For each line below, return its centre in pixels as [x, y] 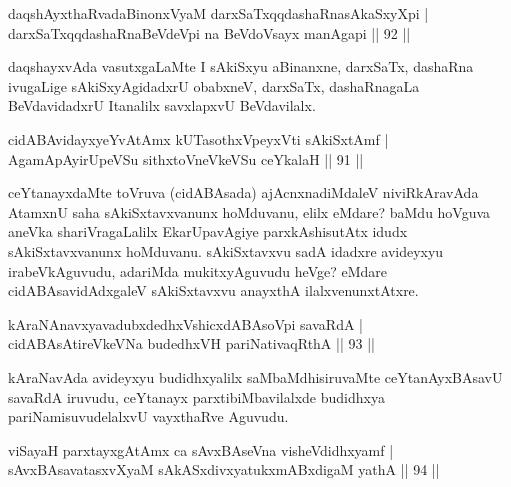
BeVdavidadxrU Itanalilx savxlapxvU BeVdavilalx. [162, 105]
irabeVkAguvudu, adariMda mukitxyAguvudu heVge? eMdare [197, 270]
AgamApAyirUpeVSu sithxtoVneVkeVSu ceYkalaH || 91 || [186, 158]
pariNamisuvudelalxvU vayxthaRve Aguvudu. [148, 416]
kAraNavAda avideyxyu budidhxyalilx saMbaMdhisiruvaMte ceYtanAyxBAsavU [255, 376]
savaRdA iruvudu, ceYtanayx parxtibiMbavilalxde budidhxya [196, 396]
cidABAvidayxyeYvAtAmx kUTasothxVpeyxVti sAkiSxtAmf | [198, 138]
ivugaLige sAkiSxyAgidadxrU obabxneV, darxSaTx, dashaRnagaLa [214, 85]
